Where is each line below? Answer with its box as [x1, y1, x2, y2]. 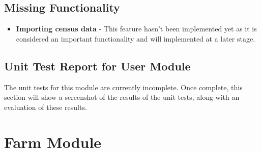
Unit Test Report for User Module [4, 58, 191, 73]
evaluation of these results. [4, 101, 87, 112]
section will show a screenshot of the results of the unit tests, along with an [4, 92, 240, 102]
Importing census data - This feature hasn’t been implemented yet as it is [16, 23, 257, 34]
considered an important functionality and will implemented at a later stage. [16, 33, 255, 44]
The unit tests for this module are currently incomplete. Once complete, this [4, 82, 243, 92]
